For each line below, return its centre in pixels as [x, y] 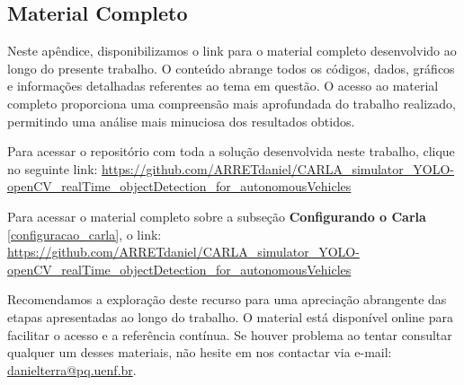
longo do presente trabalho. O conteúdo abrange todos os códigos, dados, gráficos [231, 68]
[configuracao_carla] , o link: [85, 234]
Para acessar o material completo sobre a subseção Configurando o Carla [217, 216]
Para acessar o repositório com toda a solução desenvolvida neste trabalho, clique [231, 151]
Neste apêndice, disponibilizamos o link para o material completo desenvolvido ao [232, 51]
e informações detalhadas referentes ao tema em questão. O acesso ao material [223, 86]
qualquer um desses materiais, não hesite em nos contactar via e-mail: [200, 352]
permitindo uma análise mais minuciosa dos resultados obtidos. [181, 121]
